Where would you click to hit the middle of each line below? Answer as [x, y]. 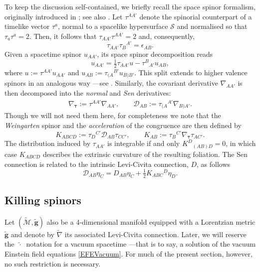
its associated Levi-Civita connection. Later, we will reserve [155, 234]
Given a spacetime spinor [43, 54]
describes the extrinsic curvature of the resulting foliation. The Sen [145, 154]
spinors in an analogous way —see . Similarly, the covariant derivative [111, 83]
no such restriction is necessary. [53, 263]
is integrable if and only [144, 143]
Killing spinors [43, 200]
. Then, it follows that [63, 36]
